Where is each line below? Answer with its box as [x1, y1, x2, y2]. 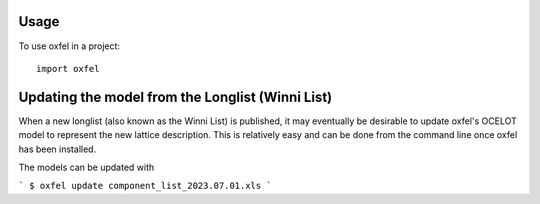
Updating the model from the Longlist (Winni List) [18, 88, 333, 105]
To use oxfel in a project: [18, 40, 120, 52]
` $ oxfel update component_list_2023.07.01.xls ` [18, 180, 272, 192]
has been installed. [18, 143, 97, 155]
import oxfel [36, 63, 100, 74]
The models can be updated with [18, 161, 155, 173]
